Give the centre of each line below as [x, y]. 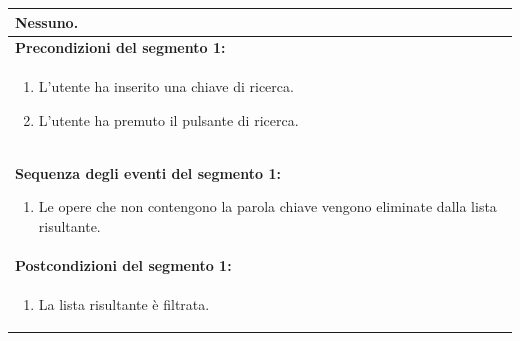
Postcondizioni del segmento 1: [123, 264]
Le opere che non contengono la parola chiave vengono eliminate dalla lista [267, 206]
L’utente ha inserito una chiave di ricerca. [166, 86]
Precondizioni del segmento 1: [120, 47]
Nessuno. [47, 21]
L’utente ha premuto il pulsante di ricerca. [168, 119]
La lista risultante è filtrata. [124, 303]
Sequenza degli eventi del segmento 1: [148, 172]
